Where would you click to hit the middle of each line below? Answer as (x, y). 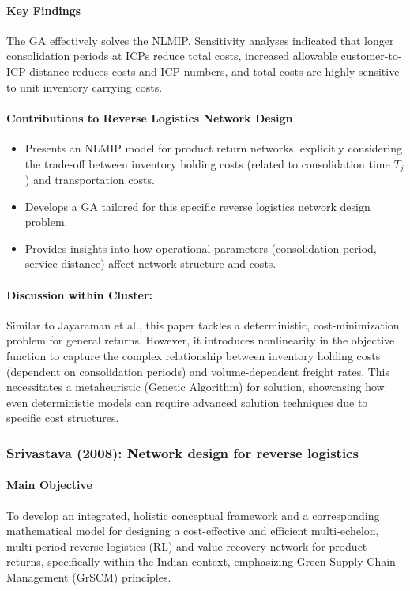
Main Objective (49, 485)
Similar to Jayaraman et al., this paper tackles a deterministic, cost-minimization (203, 324)
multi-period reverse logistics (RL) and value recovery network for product (187, 546)
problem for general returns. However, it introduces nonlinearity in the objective (201, 340)
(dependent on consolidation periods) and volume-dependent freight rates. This (198, 371)
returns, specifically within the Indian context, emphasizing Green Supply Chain (201, 561)
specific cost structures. (63, 418)
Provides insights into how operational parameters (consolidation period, (201, 248)
